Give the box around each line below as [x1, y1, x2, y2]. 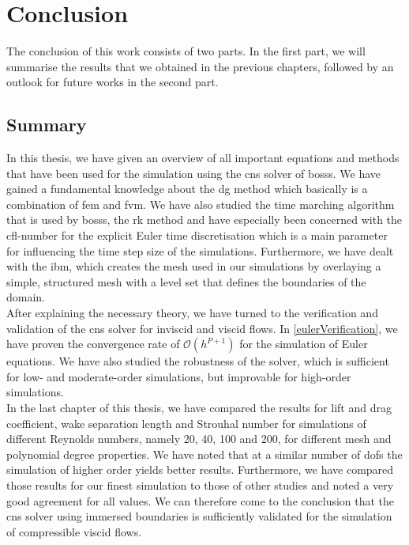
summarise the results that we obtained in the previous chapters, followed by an [6, 58, 394, 74]
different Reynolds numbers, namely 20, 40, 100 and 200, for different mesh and [6, 430, 392, 447]
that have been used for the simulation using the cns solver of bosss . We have [6, 165, 381, 181]
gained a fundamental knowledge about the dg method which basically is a [6, 180, 368, 197]
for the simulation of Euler [239, 335, 368, 352]
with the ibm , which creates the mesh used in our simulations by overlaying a [6, 258, 381, 274]
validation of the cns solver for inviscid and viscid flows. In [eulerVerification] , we [6, 320, 398, 336]
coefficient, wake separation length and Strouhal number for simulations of [6, 414, 366, 431]
